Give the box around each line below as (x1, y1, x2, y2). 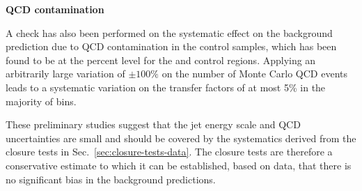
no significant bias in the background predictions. (6, 171, 216, 186)
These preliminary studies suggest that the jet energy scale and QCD (6, 117, 301, 132)
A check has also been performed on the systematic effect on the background (6, 25, 333, 40)
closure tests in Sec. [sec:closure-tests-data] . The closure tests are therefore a (6, 144, 333, 159)
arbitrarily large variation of (6, 66, 125, 81)
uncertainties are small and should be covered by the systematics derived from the (6, 130, 356, 145)
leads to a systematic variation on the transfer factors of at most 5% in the (6, 79, 326, 94)
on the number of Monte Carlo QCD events (162, 66, 347, 81)
